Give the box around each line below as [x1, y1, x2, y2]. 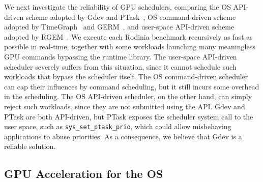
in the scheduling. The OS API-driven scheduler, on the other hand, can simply [4, 91, 252, 102]
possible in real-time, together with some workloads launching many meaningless [4, 41, 255, 52]
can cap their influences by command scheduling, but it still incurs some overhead [4, 81, 259, 92]
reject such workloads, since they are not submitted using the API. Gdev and [4, 101, 245, 111]
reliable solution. [4, 141, 56, 151]
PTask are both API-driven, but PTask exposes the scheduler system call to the [4, 111, 253, 122]
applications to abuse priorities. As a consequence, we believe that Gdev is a [4, 131, 242, 141]
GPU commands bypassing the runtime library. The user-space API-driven [4, 51, 237, 62]
